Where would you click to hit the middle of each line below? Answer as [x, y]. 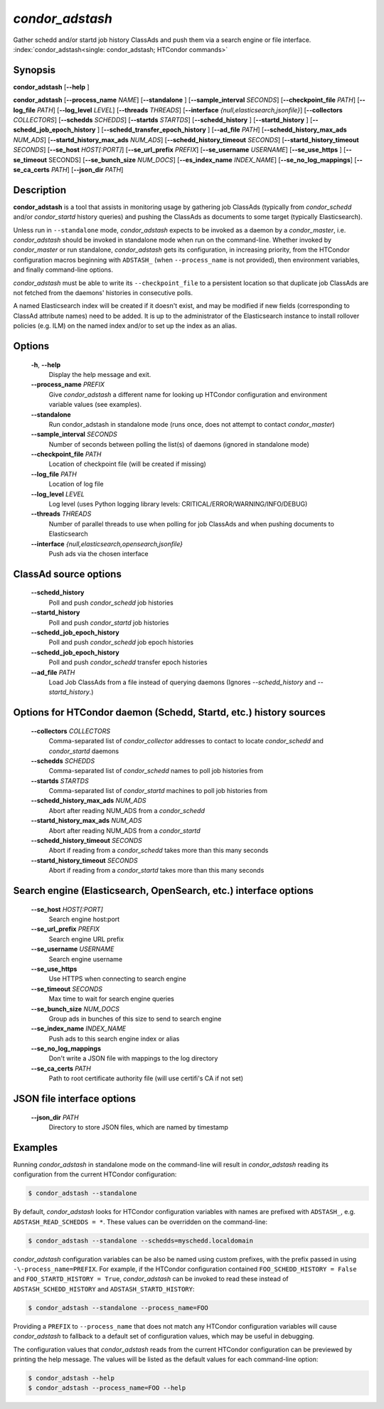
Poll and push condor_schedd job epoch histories [121, 642]
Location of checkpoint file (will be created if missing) [127, 464]
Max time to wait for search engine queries [111, 999]
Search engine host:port [84, 919]
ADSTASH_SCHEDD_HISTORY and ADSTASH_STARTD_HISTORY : [104, 1289]
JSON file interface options [75, 1099]
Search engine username [86, 959]
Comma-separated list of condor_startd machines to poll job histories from [158, 791]
